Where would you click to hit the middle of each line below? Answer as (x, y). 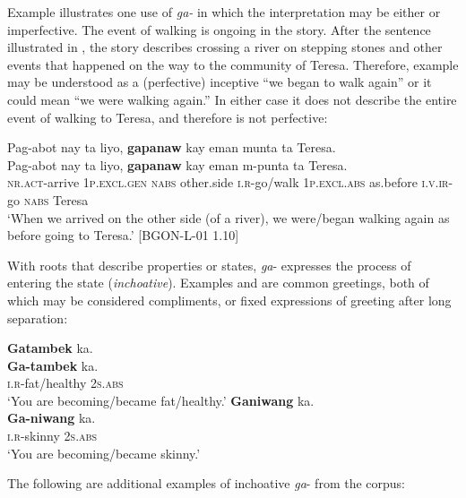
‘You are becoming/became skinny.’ (104, 453)
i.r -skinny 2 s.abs (52, 436)
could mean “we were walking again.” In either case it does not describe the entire (232, 99)
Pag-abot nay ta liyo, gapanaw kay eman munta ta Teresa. (172, 147)
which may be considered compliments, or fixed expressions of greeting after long (229, 300)
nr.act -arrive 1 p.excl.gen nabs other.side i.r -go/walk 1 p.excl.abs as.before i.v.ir (228, 182)
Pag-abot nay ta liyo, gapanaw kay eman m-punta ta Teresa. (177, 164)
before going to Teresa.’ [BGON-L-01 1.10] (123, 235)
